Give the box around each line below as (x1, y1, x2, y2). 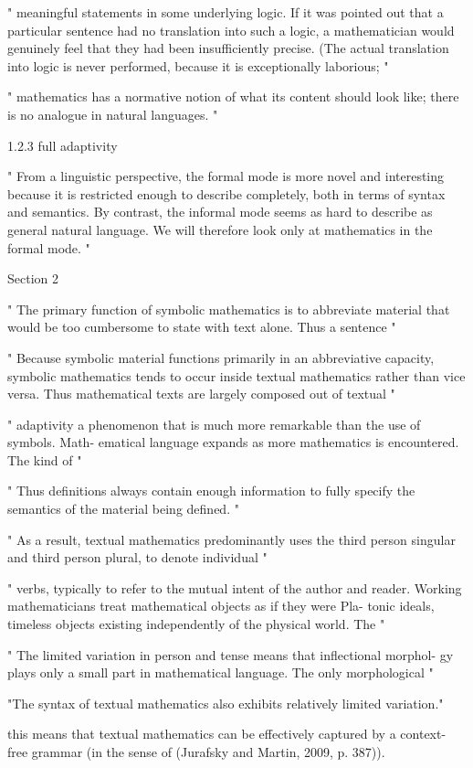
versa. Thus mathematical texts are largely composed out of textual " (7, 384, 395, 403)
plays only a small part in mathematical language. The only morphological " (7, 663, 434, 682)
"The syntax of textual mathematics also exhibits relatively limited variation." (7, 693, 444, 712)
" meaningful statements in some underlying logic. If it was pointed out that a (7, 3, 444, 21)
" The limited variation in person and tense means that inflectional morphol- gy (7, 645, 454, 664)
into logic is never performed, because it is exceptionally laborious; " (7, 56, 389, 75)
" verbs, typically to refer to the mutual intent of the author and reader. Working (7, 578, 462, 597)
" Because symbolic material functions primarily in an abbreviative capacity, (7, 347, 435, 367)
